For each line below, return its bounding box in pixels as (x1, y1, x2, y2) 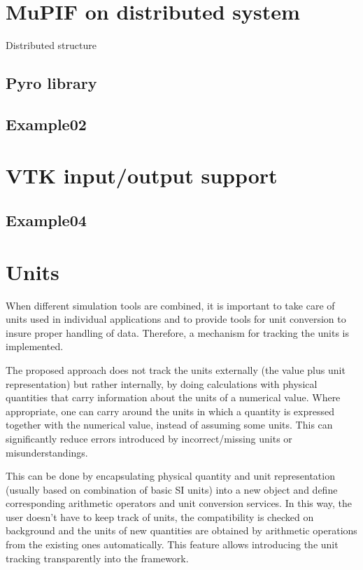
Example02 (6, 113, 87, 134)
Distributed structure (6, 38, 97, 53)
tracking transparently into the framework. (6, 550, 189, 565)
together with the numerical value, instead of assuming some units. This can (6, 417, 333, 432)
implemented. (6, 339, 64, 354)
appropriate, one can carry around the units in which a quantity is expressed (6, 403, 334, 418)
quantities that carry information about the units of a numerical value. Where (6, 390, 341, 405)
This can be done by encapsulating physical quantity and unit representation (6, 468, 335, 483)
